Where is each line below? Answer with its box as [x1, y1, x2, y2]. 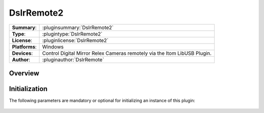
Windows [42, 43, 64, 50]
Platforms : [12, 43, 37, 50]
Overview [9, 69, 40, 77]
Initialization [9, 85, 48, 93]
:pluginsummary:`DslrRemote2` [42, 24, 114, 31]
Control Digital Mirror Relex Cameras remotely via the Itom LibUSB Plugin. [42, 49, 212, 56]
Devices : [12, 49, 33, 56]
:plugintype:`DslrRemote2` [42, 30, 103, 37]
